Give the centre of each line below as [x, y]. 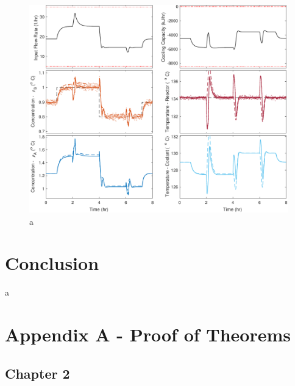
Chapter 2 [37, 373]
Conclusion [52, 263]
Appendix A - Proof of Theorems [148, 334]
